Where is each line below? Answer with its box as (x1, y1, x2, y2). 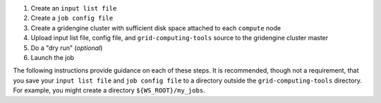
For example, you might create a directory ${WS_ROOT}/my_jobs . (13, 86, 205, 95)
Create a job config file (30, 14, 114, 23)
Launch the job (30, 53, 74, 61)
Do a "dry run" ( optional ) (30, 43, 103, 52)
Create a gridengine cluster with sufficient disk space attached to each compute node (30, 23, 282, 32)
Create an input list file (30, 4, 117, 12)
